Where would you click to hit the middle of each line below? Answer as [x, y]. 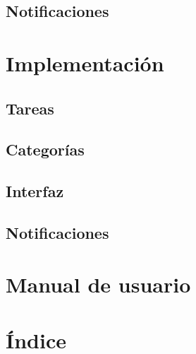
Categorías [45, 149]
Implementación [85, 63]
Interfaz [35, 191]
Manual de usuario [98, 284]
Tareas [30, 108]
